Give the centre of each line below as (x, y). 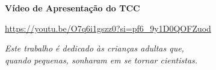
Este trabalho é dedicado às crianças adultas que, (94, 48)
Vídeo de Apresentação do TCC (73, 8)
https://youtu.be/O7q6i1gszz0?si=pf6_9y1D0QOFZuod (108, 28)
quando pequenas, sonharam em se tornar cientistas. (101, 60)
